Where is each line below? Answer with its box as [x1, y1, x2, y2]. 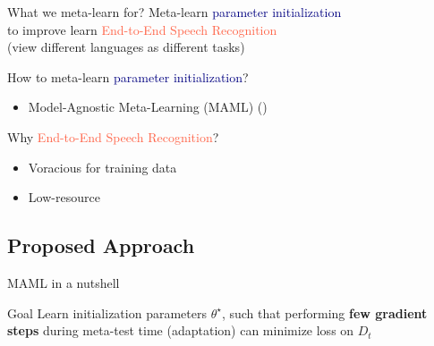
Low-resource [28, 188, 100, 207]
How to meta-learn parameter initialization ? [7, 67, 249, 86]
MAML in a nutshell [7, 273, 120, 291]
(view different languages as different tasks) [7, 38, 245, 56]
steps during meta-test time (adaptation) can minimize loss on [7, 321, 354, 340]
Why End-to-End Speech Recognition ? [7, 127, 219, 146]
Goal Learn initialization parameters [7, 303, 207, 322]
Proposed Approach [7, 232, 195, 259]
